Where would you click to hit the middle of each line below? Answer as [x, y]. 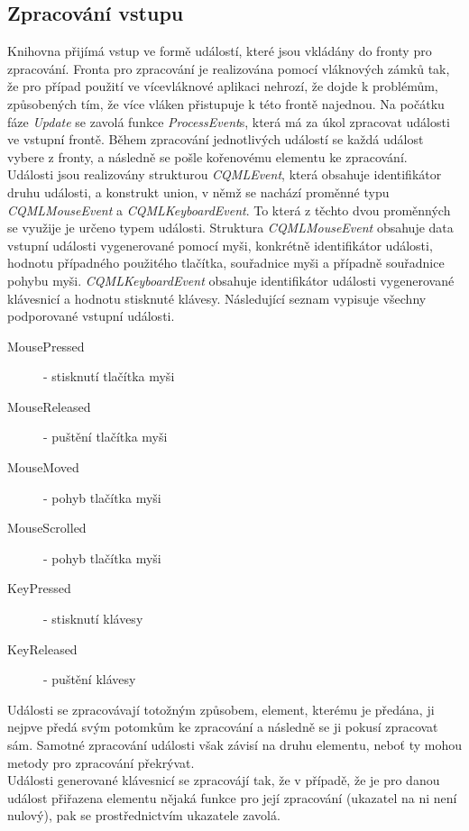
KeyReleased [42, 648]
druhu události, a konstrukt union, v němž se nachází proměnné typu [198, 192]
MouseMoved [43, 467]
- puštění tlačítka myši [106, 437]
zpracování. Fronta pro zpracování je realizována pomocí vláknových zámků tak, [229, 68]
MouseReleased [49, 406]
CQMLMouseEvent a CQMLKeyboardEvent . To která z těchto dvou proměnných [229, 210]
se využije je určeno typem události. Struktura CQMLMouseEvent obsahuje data [230, 228]
